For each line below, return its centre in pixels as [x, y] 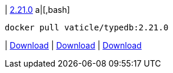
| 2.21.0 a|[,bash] [37, 10]
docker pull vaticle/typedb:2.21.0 [87, 27]
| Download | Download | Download [73, 45]
